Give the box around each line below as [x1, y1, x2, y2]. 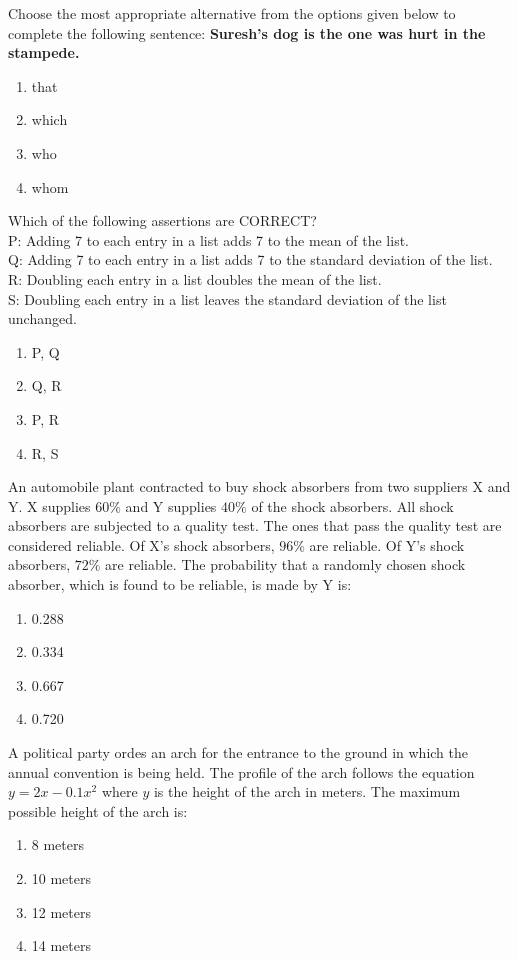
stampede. [8, 42, 80, 63]
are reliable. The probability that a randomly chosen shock [105, 554, 466, 575]
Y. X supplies [8, 495, 91, 516]
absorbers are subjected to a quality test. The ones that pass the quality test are [8, 515, 502, 536]
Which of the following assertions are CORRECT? [8, 210, 317, 231]
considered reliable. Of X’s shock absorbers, [8, 534, 275, 555]
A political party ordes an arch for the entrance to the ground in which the [8, 742, 468, 763]
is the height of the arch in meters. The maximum [153, 781, 461, 802]
